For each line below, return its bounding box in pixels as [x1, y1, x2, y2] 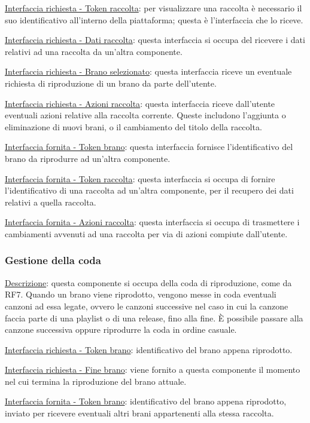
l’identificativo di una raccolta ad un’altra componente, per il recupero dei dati [5, 184, 294, 197]
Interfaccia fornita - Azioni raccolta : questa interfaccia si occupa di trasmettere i [5, 216, 300, 228]
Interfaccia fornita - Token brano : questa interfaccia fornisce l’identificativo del [5, 140, 293, 153]
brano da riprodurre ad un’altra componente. [5, 152, 171, 164]
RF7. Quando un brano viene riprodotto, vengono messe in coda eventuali [5, 288, 276, 301]
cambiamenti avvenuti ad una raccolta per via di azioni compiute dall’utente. [5, 227, 288, 240]
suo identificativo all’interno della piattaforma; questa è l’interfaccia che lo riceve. [5, 13, 303, 26]
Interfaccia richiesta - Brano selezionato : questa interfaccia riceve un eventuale [5, 65, 292, 78]
